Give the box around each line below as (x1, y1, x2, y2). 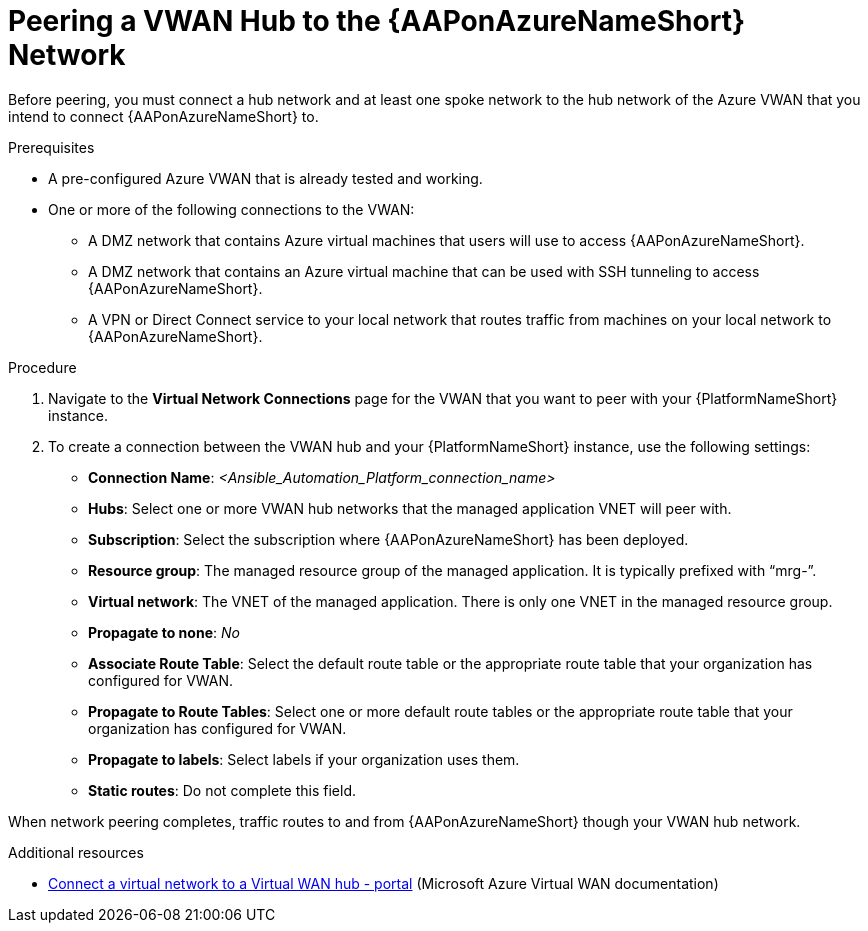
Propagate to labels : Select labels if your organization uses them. (88, 750, 520, 768)
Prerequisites (8, 138, 95, 156)
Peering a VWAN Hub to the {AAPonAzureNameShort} (8, 4, 746, 38)
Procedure (8, 358, 77, 376)
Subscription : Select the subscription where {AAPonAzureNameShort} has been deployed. (88, 530, 689, 548)
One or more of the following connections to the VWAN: (48, 200, 415, 218)
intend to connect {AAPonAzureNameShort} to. (8, 107, 319, 125)
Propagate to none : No (88, 623, 240, 641)
